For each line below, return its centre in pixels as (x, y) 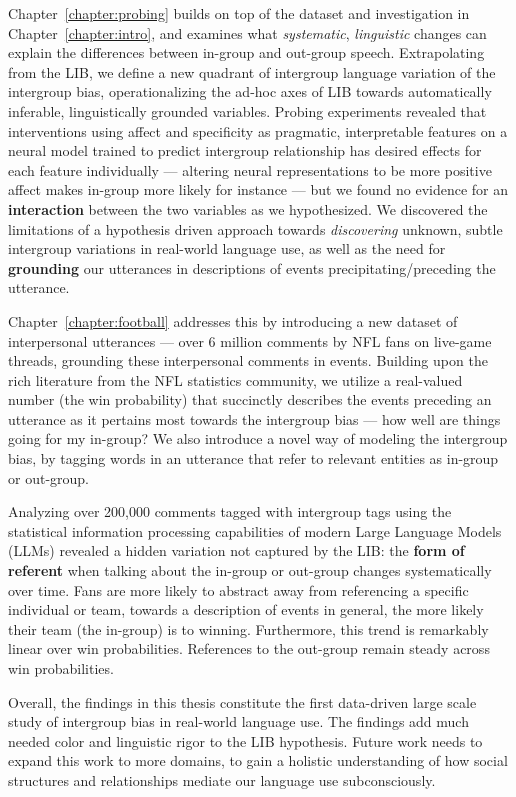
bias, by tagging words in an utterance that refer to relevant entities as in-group (253, 458)
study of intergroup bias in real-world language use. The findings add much (238, 721)
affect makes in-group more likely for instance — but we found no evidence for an (258, 189)
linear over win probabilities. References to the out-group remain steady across (249, 648)
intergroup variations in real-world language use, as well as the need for (227, 248)
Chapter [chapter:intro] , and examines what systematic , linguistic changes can (247, 32)
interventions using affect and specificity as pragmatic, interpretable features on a (258, 130)
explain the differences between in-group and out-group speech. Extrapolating (246, 52)
